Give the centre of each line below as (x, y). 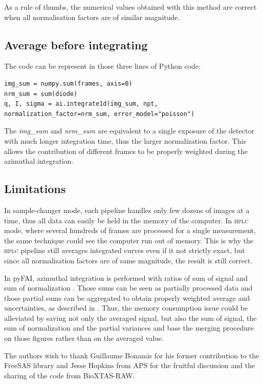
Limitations (35, 189)
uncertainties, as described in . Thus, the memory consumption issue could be (126, 308)
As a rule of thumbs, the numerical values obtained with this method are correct (130, 7)
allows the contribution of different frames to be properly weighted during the (126, 151)
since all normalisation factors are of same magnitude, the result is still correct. (128, 260)
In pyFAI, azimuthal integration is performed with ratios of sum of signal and (126, 277)
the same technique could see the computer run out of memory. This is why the (129, 240)
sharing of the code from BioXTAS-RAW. (70, 375)
